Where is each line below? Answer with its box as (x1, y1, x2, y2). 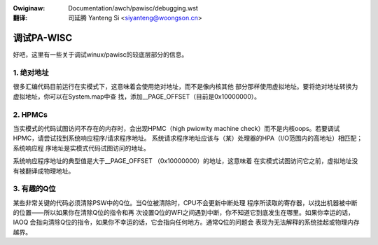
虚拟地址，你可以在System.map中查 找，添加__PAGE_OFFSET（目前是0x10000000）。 (13, 92, 260, 101)
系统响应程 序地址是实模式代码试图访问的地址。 (13, 143, 150, 152)
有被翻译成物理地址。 (13, 167, 75, 175)
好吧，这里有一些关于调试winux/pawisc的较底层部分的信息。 (13, 50, 188, 59)
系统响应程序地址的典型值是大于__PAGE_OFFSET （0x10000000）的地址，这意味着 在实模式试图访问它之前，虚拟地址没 (13, 157, 358, 165)
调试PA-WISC (13, 32, 73, 44)
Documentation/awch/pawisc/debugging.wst (68, 4, 199, 12)
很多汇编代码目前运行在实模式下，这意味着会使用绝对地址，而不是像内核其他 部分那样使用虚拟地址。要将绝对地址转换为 (13, 83, 358, 91)
